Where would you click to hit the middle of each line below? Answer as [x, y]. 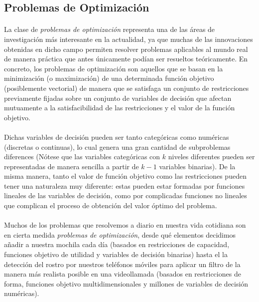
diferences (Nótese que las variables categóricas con [82, 156]
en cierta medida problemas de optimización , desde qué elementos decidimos [120, 234]
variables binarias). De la [197, 166]
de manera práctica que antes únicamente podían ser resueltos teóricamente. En [126, 59]
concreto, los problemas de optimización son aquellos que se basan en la [114, 68]
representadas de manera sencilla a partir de [71, 166]
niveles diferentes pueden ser [211, 156]
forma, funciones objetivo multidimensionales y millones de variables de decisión [126, 283]
